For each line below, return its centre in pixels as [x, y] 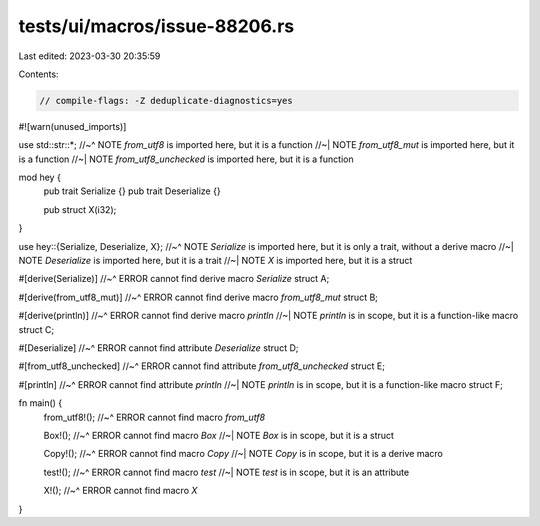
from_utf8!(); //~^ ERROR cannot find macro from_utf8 [154, 417]
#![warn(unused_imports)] [72, 126]
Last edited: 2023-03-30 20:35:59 [89, 56]
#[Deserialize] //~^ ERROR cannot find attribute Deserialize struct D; [158, 347]
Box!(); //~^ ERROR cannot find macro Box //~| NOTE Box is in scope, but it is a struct [219, 435]
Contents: [38, 74]
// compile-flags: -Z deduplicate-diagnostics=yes [166, 100]
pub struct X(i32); [80, 209]
